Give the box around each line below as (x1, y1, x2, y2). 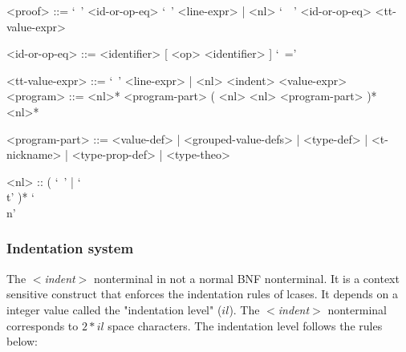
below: (6, 333, 38, 350)
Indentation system (6, 238, 134, 258)
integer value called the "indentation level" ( (6, 301, 222, 318)
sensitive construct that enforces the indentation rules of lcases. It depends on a (6, 285, 398, 302)
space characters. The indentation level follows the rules (108, 317, 383, 334)
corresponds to (6, 317, 79, 334)
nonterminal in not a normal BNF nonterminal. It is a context (94, 269, 400, 286)
